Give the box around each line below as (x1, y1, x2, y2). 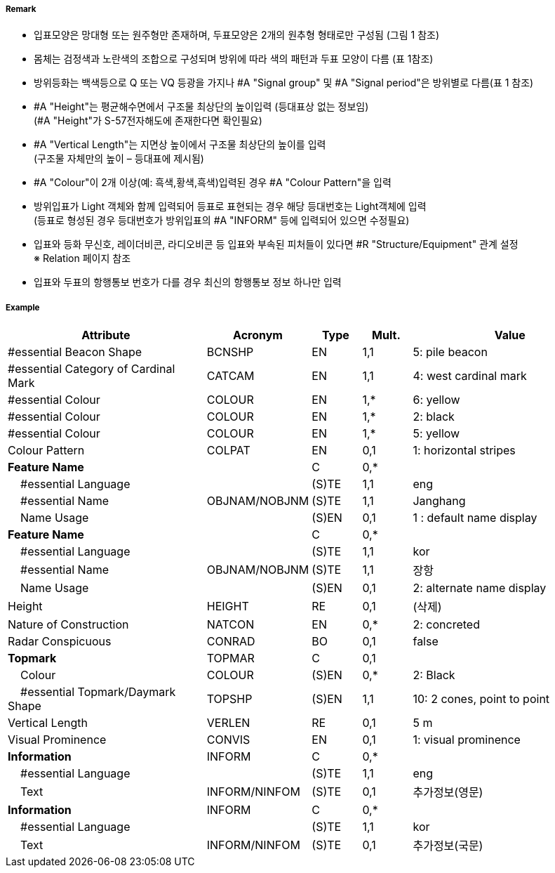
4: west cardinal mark (413, 369, 527, 383)
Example (6, 302, 40, 313)
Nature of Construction (8, 617, 129, 632)
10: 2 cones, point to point (413, 692, 550, 707)
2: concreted (413, 617, 480, 632)
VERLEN (206, 716, 250, 730)
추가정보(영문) (413, 785, 483, 800)
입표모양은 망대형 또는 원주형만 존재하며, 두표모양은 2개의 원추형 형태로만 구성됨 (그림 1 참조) (34, 29, 440, 41)
